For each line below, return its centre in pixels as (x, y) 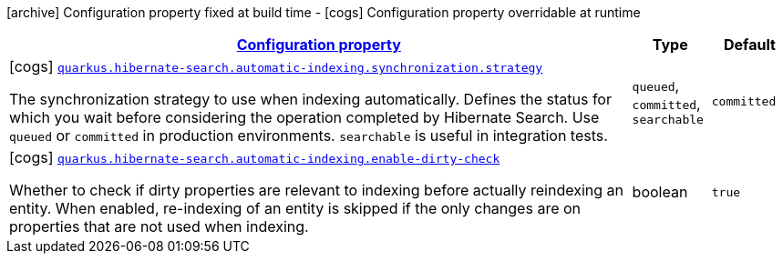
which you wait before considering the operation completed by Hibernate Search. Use (304, 117)
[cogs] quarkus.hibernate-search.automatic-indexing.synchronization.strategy (276, 66)
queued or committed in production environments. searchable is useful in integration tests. (309, 136)
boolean (660, 192)
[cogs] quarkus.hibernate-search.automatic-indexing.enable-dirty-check (255, 157)
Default (749, 45)
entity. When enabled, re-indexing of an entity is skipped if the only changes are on (295, 208)
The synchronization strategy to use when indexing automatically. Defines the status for (310, 99)
